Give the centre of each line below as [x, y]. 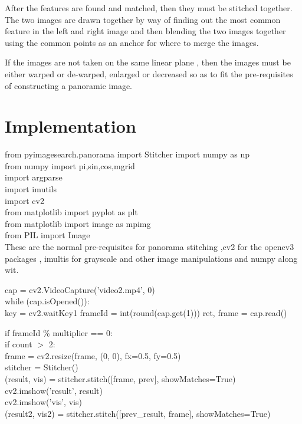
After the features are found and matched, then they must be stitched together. [149, 8]
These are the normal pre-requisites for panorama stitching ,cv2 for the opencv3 [150, 247]
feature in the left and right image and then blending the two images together [145, 31]
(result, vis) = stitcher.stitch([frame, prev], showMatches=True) [120, 378]
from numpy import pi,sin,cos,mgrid [70, 165]
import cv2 [24, 200]
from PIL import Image [47, 235]
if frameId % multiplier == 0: [59, 332]
